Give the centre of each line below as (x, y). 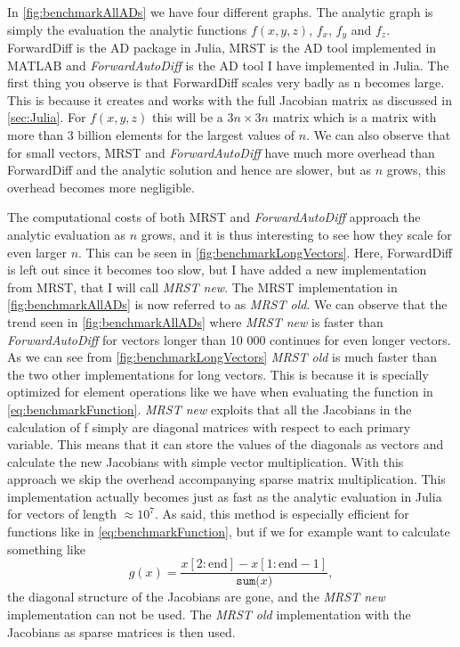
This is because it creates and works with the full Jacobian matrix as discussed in (230, 99)
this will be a (187, 117)
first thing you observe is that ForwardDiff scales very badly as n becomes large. (226, 82)
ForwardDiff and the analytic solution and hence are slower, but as (190, 170)
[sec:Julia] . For (47, 117)
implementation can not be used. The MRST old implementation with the (209, 614)
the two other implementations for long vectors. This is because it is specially (218, 374)
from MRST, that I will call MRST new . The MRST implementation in (202, 287)
